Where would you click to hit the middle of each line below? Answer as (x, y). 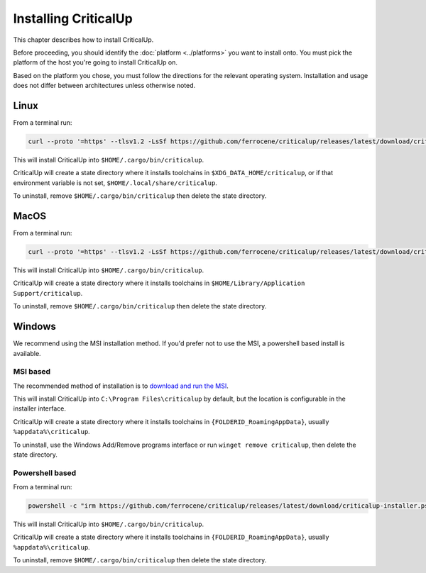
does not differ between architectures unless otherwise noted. (104, 86)
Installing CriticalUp (73, 18)
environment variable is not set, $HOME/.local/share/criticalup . (115, 183)
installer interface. (40, 408)
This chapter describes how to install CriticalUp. (83, 40)
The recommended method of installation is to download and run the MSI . (121, 386)
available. (27, 353)
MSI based (32, 372)
